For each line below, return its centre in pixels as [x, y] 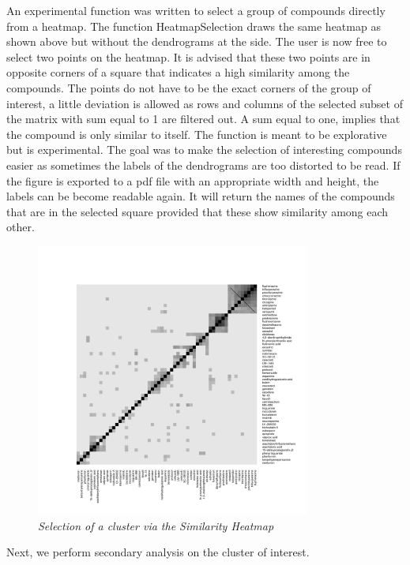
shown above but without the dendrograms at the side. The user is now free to [197, 41]
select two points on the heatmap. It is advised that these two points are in [188, 56]
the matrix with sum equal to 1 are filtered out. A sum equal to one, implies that [203, 119]
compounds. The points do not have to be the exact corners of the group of [189, 87]
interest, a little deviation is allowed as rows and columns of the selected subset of [205, 103]
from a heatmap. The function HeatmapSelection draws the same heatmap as [194, 26]
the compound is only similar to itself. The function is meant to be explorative [197, 134]
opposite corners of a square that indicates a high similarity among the [178, 72]
